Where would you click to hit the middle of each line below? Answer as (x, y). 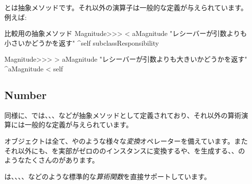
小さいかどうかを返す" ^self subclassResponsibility (82, 42)
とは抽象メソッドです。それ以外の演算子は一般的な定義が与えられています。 (126, 7)
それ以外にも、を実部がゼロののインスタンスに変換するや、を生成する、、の (125, 150)
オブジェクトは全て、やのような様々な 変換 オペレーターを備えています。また (126, 141)
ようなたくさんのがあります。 (52, 160)
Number (25, 94)
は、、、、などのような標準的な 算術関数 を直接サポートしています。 (108, 176)
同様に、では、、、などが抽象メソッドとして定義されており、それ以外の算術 (123, 115)
